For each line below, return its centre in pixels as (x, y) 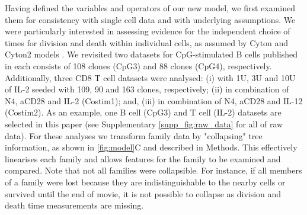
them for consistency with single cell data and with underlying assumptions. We (150, 19)
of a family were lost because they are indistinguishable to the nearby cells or (145, 182)
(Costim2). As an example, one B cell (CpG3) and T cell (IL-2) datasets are (143, 112)
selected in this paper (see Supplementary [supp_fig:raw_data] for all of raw (144, 123)
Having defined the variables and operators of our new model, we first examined (150, 8)
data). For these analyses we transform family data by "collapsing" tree (134, 135)
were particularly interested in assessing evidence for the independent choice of (148, 31)
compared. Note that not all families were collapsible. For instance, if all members (153, 170)
